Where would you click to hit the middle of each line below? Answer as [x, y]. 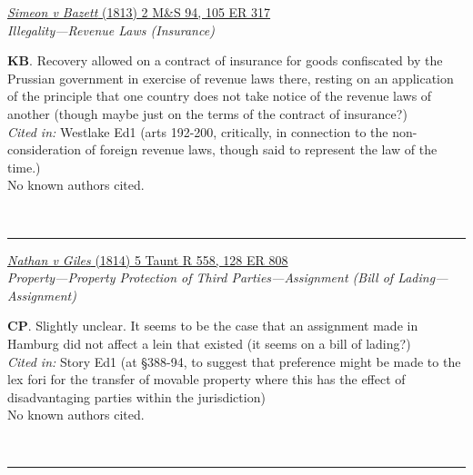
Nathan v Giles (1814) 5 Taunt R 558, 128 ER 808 [148, 259]
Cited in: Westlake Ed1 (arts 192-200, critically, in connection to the [198, 131]
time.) [24, 167]
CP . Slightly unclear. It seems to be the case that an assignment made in [213, 326]
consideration [45, 149]
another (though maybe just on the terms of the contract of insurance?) [207, 113]
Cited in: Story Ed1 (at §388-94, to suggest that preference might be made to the [234, 361]
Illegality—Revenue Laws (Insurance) [111, 30]
